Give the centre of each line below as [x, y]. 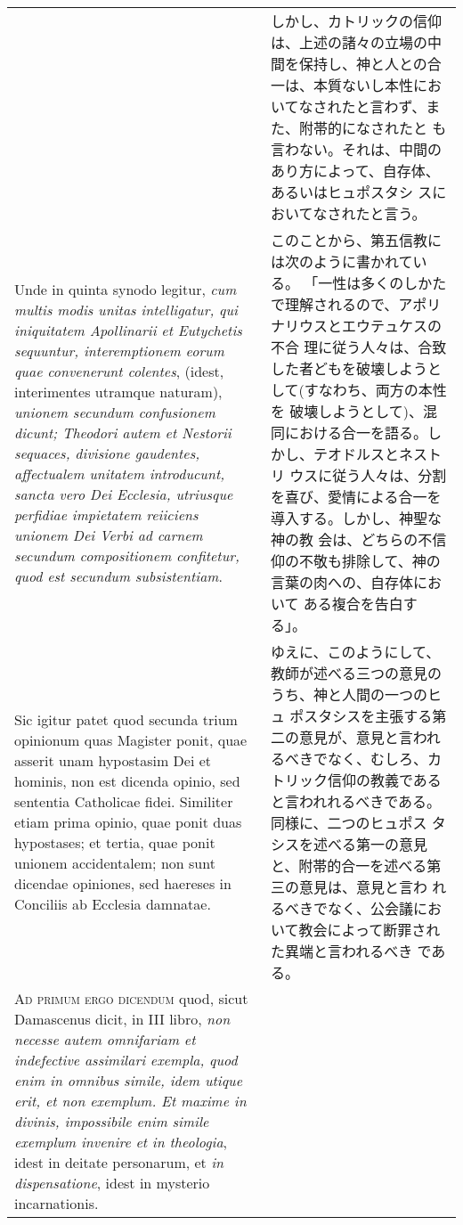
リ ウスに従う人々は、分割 [358, 475]
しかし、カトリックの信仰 [356, 21]
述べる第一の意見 [370, 844]
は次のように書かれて [341, 261]
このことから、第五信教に [356, 240]
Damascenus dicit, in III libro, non [122, 1019]
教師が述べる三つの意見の [356, 673]
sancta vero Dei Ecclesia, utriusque [124, 494]
